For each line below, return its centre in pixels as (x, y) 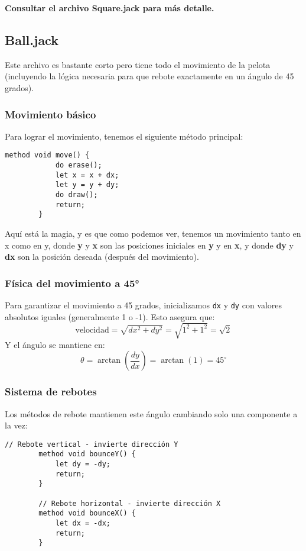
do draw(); (76, 195)
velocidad (92, 330)
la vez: (16, 425)
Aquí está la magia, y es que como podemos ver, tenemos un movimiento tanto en (153, 233)
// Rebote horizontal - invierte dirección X (130, 503)
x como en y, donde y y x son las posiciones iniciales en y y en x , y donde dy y (149, 245)
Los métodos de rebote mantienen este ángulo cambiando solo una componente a (151, 413)
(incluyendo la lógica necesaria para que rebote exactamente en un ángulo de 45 (149, 76)
